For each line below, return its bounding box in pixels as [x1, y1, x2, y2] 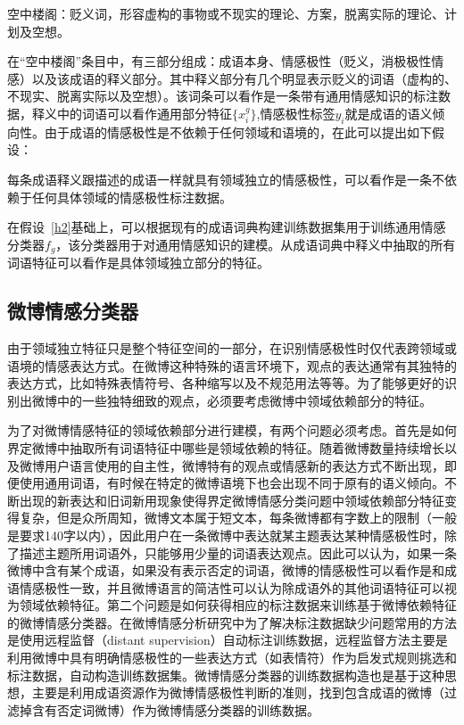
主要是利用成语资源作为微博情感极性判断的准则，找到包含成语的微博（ [31, 683, 444, 702]
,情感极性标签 [256, 103, 336, 122]
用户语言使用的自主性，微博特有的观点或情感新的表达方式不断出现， [44, 456, 444, 474]
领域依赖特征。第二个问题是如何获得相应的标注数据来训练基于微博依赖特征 [19, 596, 457, 614]
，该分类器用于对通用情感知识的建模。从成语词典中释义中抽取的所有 [55, 235, 456, 253]
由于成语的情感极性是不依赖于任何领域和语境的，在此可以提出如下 [44, 122, 432, 141]
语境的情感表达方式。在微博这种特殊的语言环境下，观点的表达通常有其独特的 [7, 356, 457, 375]
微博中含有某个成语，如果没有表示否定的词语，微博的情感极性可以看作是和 [7, 561, 444, 580]
